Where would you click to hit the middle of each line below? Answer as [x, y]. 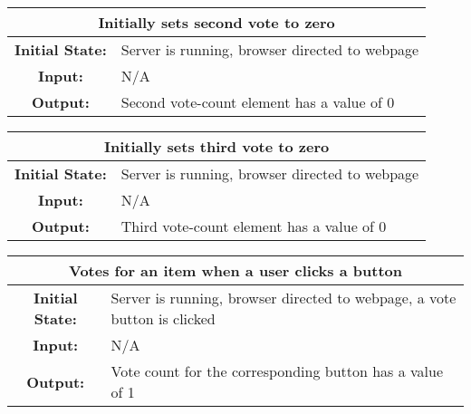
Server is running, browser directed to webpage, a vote [284, 298]
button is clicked [163, 318]
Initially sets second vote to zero [216, 22]
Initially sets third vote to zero [217, 146]
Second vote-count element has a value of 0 [258, 102]
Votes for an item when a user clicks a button [235, 270]
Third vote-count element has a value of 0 [254, 226]
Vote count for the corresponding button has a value [277, 371]
